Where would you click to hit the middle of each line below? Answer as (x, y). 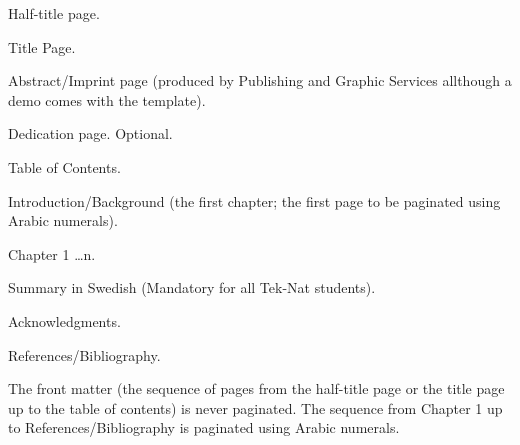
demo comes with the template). (107, 99)
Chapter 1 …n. (52, 253)
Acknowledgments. (64, 320)
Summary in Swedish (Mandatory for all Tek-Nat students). (192, 287)
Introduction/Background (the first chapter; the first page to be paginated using (254, 200)
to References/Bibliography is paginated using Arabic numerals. (204, 427)
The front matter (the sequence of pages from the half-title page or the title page (256, 388)
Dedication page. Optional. (90, 133)
